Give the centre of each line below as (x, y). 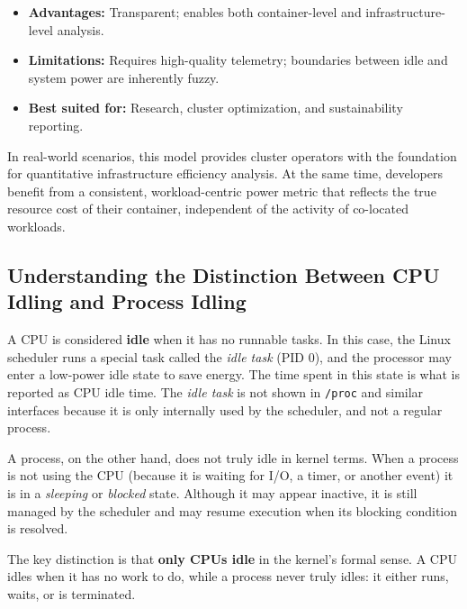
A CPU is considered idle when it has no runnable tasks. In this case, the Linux (229, 339)
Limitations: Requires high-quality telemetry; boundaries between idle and (238, 60)
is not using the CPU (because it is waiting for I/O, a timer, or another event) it (230, 475)
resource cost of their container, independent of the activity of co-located (208, 209)
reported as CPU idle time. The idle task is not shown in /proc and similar (216, 391)
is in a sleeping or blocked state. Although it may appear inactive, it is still (212, 492)
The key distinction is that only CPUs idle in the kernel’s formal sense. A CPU (232, 558)
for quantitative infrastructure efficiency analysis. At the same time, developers (225, 173)
